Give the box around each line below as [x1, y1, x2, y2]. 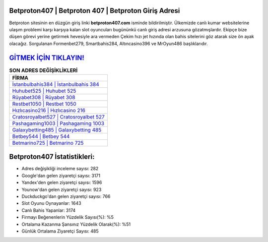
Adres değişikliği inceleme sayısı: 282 [21, 166, 99, 172]
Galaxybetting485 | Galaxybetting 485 [12, 126, 102, 133]
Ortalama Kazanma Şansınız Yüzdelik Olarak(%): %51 [21, 221, 131, 227]
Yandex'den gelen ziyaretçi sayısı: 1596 [21, 180, 102, 185]
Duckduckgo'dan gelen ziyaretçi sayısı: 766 [21, 193, 111, 199]
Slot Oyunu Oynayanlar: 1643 [21, 200, 81, 206]
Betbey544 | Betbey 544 [12, 133, 70, 140]
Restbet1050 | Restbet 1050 [12, 100, 76, 107]
